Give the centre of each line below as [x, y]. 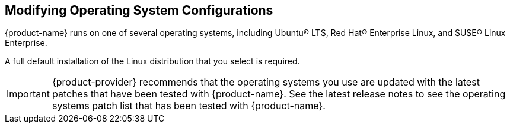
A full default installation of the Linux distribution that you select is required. [152, 61]
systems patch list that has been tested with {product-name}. [189, 106]
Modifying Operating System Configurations [139, 10]
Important [28, 94]
